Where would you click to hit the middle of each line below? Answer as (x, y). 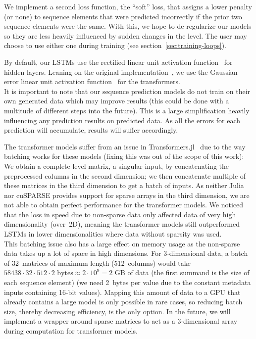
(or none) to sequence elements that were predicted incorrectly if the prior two (123, 16)
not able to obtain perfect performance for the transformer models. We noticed (124, 205)
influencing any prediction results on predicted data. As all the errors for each (122, 120)
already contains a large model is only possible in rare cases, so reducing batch (123, 302)
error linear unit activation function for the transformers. (92, 81)
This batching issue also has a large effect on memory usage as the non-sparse (122, 243)
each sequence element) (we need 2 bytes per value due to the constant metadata (128, 282)
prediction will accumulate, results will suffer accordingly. (91, 130)
